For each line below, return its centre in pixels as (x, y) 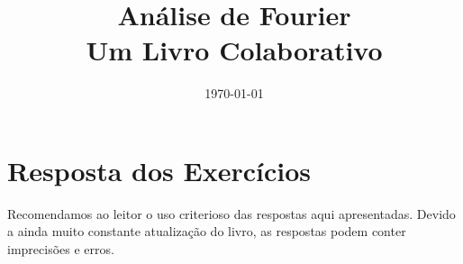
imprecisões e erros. (61, 249)
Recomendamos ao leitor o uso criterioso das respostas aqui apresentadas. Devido (231, 213)
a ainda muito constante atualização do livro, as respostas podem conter (207, 231)
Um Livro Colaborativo (234, 50)
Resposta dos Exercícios (159, 170)
